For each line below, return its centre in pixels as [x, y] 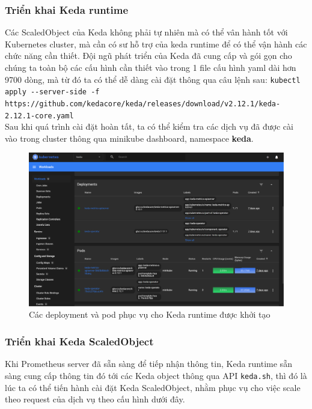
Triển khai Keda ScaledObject [79, 341]
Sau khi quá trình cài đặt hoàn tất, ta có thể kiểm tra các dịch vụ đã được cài [149, 126]
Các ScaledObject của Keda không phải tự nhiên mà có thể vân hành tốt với [146, 32]
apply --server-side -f [52, 92]
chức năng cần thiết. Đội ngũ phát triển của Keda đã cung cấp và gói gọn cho [148, 56]
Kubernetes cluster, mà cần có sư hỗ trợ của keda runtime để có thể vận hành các [156, 44]
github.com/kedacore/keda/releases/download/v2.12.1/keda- [160, 104]
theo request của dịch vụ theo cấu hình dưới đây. [95, 399]
